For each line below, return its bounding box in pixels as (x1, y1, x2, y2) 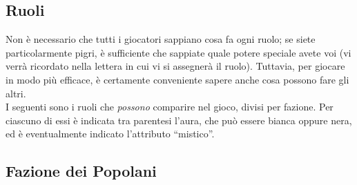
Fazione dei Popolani (6, 160, 157, 182)
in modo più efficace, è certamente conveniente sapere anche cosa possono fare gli (6, 72, 349, 86)
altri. (6, 86, 26, 100)
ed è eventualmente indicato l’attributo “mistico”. (6, 126, 215, 141)
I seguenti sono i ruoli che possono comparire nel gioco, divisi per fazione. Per (6, 99, 334, 114)
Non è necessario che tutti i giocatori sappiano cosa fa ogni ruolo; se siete (6, 32, 316, 46)
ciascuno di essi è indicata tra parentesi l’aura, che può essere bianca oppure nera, (6, 113, 352, 127)
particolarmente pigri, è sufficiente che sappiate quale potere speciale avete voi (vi (6, 45, 351, 59)
